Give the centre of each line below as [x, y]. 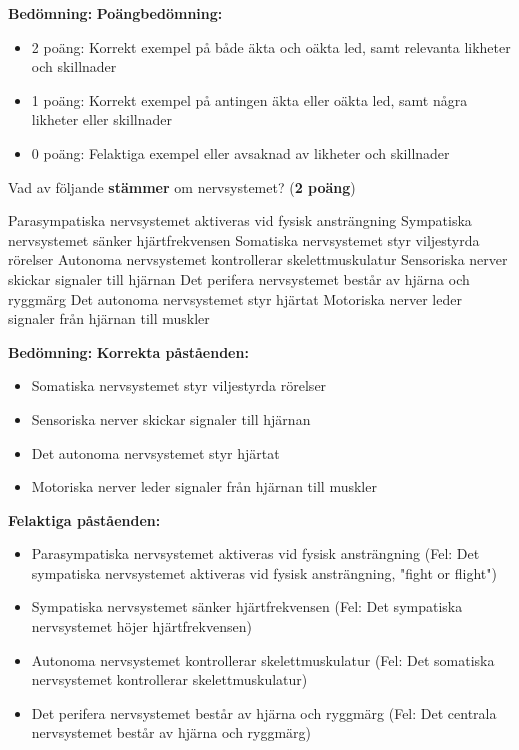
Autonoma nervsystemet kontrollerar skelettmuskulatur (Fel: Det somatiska [263, 659]
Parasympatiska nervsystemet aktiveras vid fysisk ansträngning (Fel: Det [255, 553]
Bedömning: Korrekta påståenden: [128, 351]
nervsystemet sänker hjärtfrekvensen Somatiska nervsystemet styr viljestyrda [244, 239]
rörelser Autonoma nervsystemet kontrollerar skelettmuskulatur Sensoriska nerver [258, 259]
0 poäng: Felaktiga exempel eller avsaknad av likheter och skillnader [240, 152]
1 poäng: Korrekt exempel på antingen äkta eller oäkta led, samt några [249, 99]
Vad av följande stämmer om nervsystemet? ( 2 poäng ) [182, 186]
